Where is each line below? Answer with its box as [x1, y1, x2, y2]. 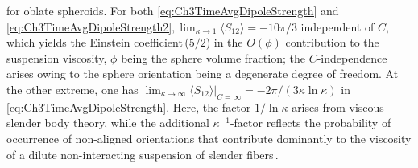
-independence [317, 49, 387, 66]
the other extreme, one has [6, 80, 139, 97]
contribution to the [285, 34, 379, 51]
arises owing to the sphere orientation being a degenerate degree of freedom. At [6, 65, 399, 82]
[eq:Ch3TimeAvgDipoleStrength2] [6, 18, 172, 35]
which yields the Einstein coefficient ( [6, 34, 189, 51]
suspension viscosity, [6, 49, 107, 66]
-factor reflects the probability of [230, 114, 391, 131]
